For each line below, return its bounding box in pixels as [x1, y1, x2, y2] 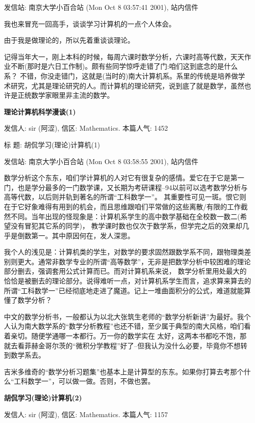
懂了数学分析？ [4, 295, 52, 305]
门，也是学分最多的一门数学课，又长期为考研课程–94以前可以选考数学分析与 [4, 182, 248, 192]
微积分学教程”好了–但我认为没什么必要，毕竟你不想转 [76, 340, 248, 350]
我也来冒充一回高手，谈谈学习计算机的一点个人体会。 [4, 18, 176, 28]
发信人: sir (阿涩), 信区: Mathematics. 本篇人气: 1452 [4, 123, 168, 133]
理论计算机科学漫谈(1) [4, 106, 76, 116]
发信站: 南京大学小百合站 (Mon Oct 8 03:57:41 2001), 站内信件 [4, 2, 199, 12]
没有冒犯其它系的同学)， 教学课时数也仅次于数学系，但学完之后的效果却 [10, 221, 243, 231]
